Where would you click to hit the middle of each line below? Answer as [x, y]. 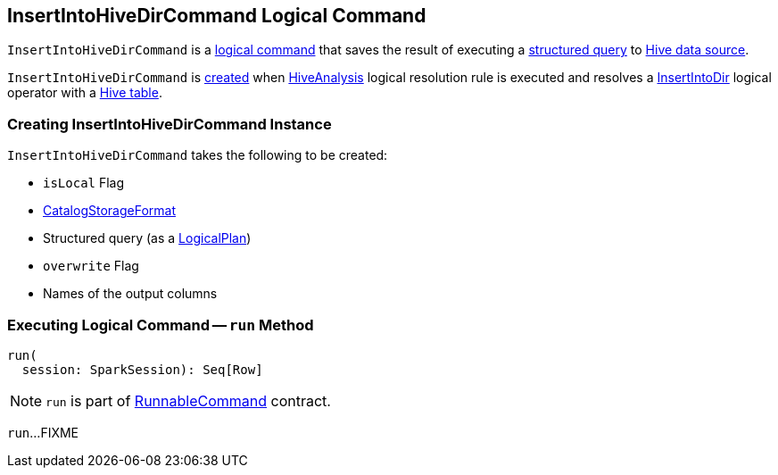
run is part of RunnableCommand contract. [188, 400]
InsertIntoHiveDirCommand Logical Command [217, 16]
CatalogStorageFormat [109, 211]
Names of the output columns [130, 294]
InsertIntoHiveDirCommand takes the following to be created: [198, 155]
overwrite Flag [91, 266]
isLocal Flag [84, 183]
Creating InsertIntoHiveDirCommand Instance [170, 124]
